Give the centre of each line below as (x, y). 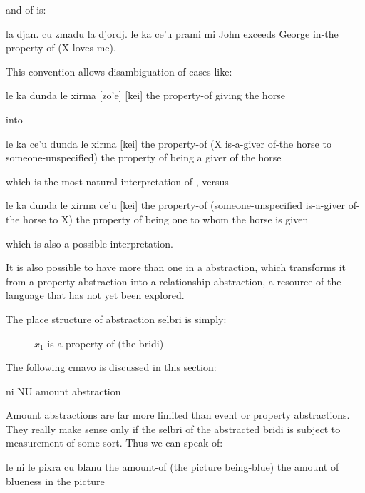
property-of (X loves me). (61, 47)
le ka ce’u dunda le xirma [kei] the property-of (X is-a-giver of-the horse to (169, 143)
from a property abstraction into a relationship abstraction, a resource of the (174, 281)
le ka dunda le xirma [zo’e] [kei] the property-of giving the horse (145, 95)
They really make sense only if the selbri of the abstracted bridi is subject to (173, 428)
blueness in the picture (55, 481)
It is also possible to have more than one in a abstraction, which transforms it (176, 267)
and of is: (26, 9)
